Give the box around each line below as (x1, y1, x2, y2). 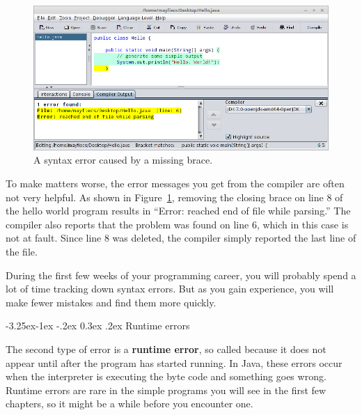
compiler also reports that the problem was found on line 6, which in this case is (6, 217, 349, 231)
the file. (6, 244, 38, 259)
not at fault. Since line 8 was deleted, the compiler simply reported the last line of (6, 230, 356, 245)
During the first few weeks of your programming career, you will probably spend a (6, 267, 356, 282)
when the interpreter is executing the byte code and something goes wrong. (6, 369, 326, 384)
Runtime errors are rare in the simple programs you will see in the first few (6, 382, 326, 397)
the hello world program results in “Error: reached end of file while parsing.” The (6, 203, 351, 218)
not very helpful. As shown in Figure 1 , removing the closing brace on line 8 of (6, 189, 343, 204)
